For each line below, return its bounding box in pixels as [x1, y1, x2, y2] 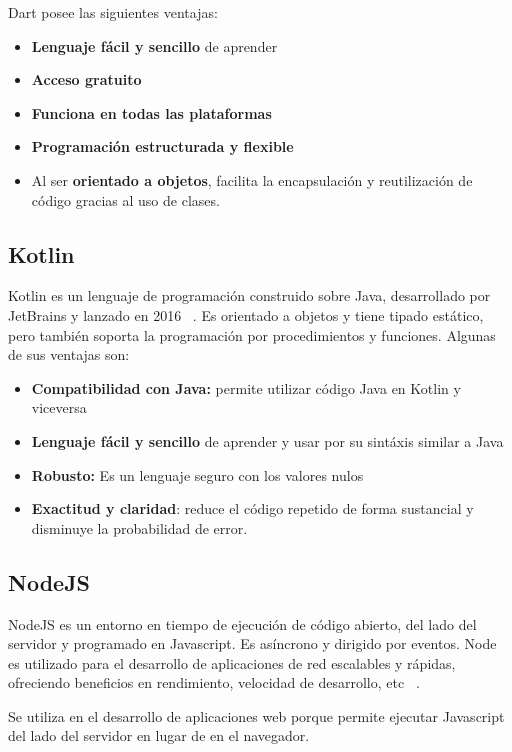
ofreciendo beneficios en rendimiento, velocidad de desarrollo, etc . [8, 672, 420, 693]
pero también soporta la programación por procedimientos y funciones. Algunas [8, 324, 496, 345]
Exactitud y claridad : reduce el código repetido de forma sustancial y [31, 498, 474, 519]
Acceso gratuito [31, 69, 142, 90]
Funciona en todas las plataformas [31, 102, 272, 123]
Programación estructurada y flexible [31, 136, 294, 157]
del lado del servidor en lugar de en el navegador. [8, 725, 310, 746]
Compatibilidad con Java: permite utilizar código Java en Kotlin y [31, 377, 461, 398]
